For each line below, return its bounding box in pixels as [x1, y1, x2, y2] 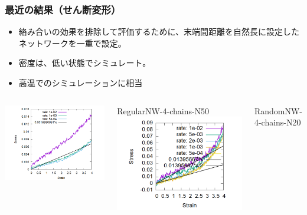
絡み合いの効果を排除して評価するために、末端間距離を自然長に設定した [18, 25, 299, 38]
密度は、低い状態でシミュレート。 [18, 57, 151, 69]
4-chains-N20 [254, 116, 301, 128]
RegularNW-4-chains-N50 [117, 104, 210, 117]
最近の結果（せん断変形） [5, 2, 121, 16]
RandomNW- [254, 104, 302, 117]
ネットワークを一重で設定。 [18, 37, 126, 49]
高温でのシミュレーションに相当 [18, 77, 143, 88]
